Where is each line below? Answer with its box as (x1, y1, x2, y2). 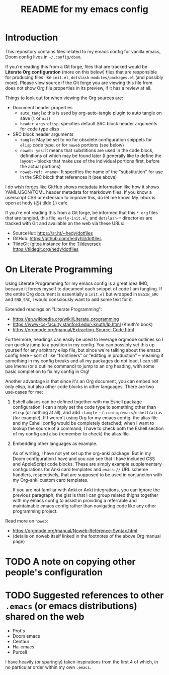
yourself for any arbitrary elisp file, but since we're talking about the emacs (5, 347, 161, 353)
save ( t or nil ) (20, 115, 50, 121)
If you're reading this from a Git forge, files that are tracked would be (5, 63, 147, 69)
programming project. (12, 508, 58, 514)
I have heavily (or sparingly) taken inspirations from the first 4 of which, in (5, 659, 158, 665)
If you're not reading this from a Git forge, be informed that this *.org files (5, 209, 158, 215)
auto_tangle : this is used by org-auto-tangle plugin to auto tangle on (20, 110, 162, 116)
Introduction (5, 32, 58, 43)
